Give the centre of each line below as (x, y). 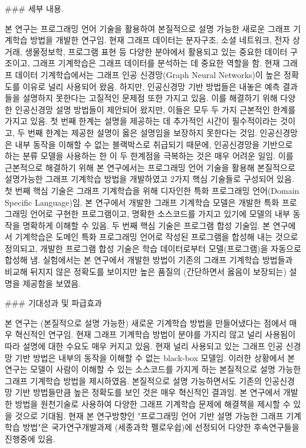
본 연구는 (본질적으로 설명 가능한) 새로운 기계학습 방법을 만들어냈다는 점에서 (146, 322)
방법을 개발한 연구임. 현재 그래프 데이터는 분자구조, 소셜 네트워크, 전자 (160, 40)
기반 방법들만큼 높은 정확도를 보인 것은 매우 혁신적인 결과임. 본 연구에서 (148, 392)
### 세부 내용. (34, 8)
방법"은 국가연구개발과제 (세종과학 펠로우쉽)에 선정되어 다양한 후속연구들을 (161, 427)
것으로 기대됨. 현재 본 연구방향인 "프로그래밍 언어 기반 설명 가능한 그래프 (149, 415)
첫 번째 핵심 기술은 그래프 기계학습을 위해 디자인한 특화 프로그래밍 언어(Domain (152, 190)
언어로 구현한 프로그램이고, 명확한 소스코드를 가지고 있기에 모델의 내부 (160, 214)
